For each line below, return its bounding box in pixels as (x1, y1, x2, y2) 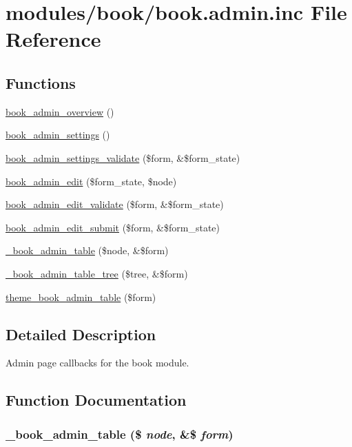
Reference (6, 25, 101, 53)
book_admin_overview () (6, 104, 114, 118)
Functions (6, 72, 76, 93)
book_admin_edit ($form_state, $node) (6, 174, 177, 188)
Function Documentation (6, 389, 187, 410)
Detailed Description (6, 323, 156, 344)
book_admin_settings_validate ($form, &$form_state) (6, 150, 240, 165)
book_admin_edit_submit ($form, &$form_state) (6, 220, 220, 234)
